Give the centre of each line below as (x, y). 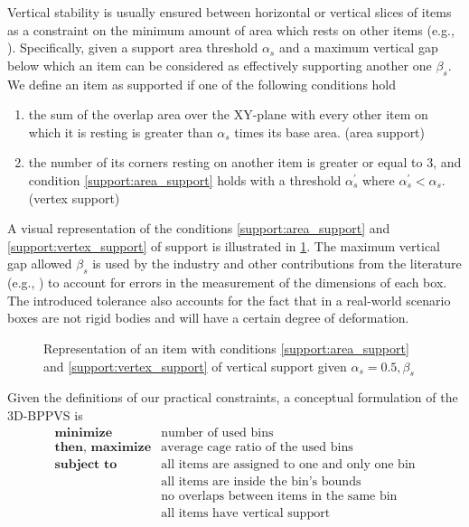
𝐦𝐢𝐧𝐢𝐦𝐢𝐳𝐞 (84, 433)
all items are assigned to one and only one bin (288, 464)
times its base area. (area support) (330, 132)
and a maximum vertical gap (358, 47)
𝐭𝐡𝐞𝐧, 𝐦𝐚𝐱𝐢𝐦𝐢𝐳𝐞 (103, 447)
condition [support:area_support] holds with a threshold (185, 179)
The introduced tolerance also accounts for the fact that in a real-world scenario (229, 300)
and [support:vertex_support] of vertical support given (195, 366)
